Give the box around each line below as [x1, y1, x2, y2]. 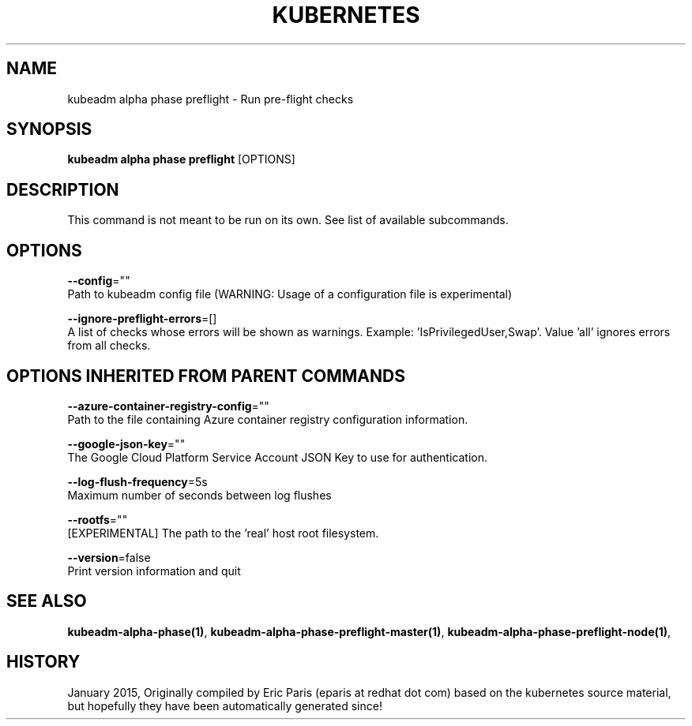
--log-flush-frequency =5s [67, 474, 208, 488]
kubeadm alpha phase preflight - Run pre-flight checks [67, 92, 354, 106]
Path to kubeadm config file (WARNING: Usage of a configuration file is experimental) [67, 287, 513, 301]
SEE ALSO [6, 591, 87, 612]
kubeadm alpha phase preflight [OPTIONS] [67, 152, 295, 167]
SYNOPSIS [6, 119, 92, 140]
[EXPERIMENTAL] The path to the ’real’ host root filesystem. [67, 526, 379, 540]
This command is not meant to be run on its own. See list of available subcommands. [67, 213, 509, 227]
